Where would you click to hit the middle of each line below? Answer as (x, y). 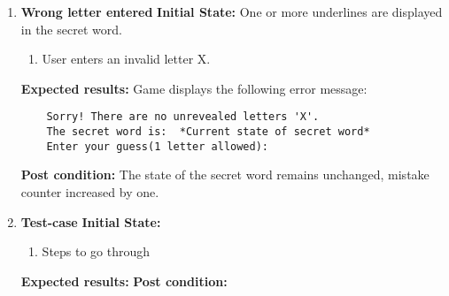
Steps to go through (96, 251)
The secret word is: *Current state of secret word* (208, 132)
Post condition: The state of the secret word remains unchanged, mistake (225, 175)
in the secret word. (71, 29)
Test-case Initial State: (91, 221)
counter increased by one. (90, 191)
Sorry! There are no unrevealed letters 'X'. (183, 117)
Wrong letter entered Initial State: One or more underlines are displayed (232, 11)
